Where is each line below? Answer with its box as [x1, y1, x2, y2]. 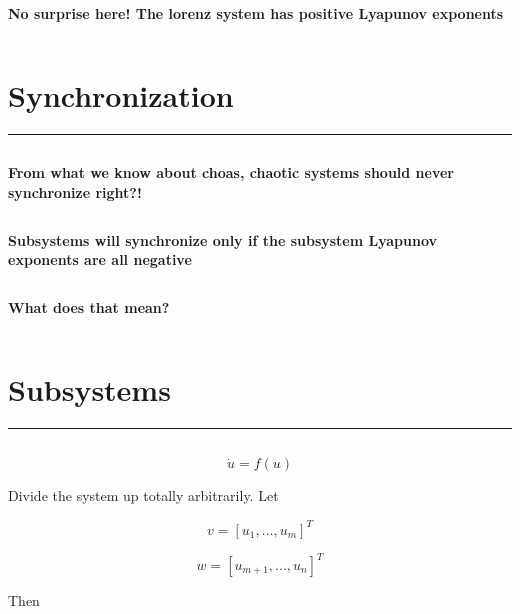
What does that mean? [8, 296, 170, 317]
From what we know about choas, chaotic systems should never [8, 162, 454, 183]
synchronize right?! [8, 181, 142, 202]
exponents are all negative [8, 249, 192, 270]
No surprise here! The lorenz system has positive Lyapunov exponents [8, 2, 504, 23]
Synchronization [8, 75, 234, 116]
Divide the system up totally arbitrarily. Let [8, 485, 279, 506]
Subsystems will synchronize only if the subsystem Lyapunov [8, 229, 438, 250]
